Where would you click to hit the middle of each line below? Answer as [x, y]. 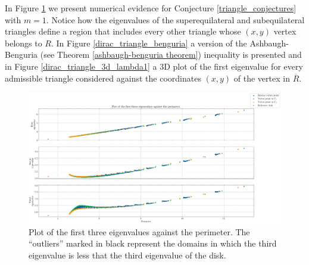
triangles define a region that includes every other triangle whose [123, 31]
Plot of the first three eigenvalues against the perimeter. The [139, 231]
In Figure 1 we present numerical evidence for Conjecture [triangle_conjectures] [151, 8]
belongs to [24, 43]
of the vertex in [262, 78]
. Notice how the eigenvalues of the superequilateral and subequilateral [175, 19]
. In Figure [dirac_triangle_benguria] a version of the [149, 43]
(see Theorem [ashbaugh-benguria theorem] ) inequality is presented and [171, 54]
